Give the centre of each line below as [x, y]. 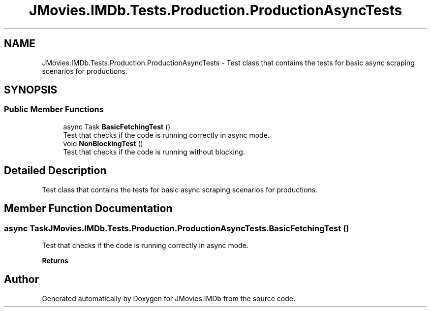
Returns [55, 260]
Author [21, 280]
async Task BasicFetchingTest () [117, 126]
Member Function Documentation [88, 209]
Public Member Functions [54, 109]
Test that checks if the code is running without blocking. [154, 152]
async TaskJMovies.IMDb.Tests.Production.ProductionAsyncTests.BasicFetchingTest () [177, 228]
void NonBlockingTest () [103, 143]
